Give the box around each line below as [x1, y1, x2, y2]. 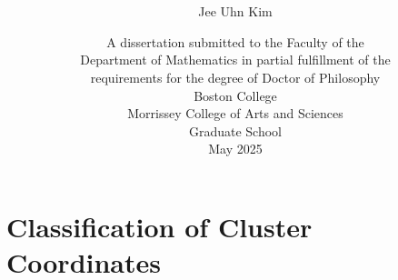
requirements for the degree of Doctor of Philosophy [90, 67, 381, 86]
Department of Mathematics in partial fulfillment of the [80, 50, 391, 69]
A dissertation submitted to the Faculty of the [106, 32, 364, 51]
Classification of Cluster [6, 207, 313, 245]
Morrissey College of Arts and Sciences [127, 104, 343, 123]
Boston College [194, 85, 277, 105]
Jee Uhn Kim [198, 2, 273, 21]
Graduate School [188, 121, 283, 140]
